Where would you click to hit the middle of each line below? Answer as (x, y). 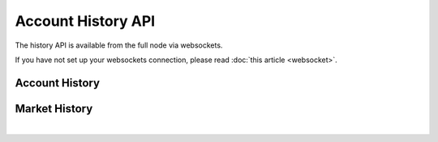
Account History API (85, 21)
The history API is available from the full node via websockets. (119, 45)
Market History (54, 109)
